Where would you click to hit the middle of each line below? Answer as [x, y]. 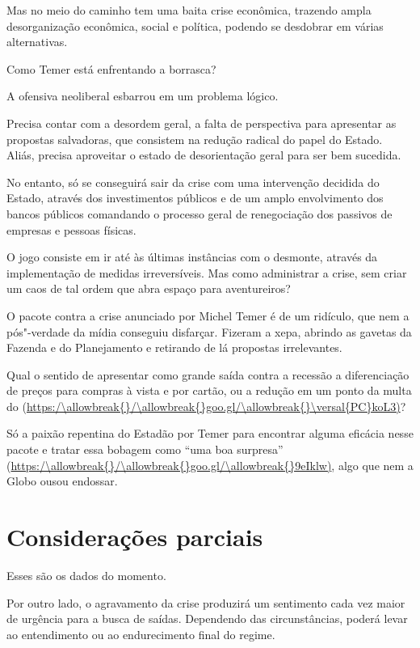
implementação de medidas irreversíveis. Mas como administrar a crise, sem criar [207, 272]
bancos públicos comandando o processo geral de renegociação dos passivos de [199, 213]
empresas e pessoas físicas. [71, 229]
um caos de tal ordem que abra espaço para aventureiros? [149, 288]
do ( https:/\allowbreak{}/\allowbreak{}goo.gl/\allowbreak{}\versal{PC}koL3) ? [206, 406]
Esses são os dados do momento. [86, 575]
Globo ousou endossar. [62, 481]
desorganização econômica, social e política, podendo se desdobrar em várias [195, 25]
